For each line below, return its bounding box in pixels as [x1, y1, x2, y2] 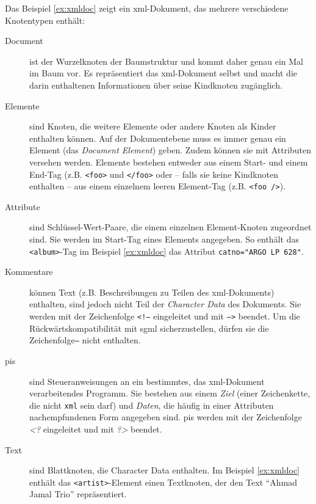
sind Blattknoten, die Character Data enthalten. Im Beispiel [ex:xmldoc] [29, 464, 300, 477]
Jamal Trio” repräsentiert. [29, 488, 127, 500]
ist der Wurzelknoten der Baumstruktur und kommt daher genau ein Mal [29, 54, 304, 67]
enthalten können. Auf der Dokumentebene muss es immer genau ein [29, 131, 286, 144]
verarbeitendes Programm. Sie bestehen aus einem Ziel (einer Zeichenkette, [29, 387, 311, 400]
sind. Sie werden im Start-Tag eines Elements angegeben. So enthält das [29, 233, 299, 246]
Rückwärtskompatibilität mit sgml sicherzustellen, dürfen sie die [29, 321, 269, 334]
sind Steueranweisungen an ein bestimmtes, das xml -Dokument [29, 374, 265, 387]
